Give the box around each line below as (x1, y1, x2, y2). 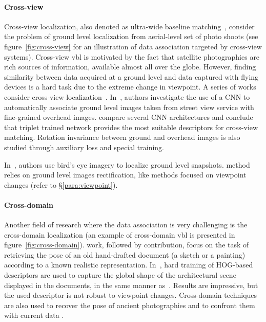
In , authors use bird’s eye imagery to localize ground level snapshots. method (4, 159, 250, 170)
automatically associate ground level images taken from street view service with (4, 101, 254, 112)
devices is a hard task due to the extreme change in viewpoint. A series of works (4, 81, 256, 92)
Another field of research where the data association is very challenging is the (4, 219, 248, 230)
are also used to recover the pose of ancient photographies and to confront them (4, 299, 255, 310)
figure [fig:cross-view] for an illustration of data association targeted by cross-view (4, 41, 262, 51)
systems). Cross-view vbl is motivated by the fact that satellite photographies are (4, 51, 260, 62)
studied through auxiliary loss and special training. (4, 141, 164, 152)
